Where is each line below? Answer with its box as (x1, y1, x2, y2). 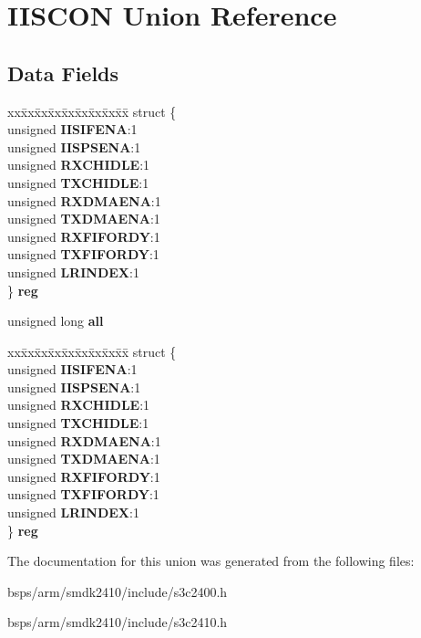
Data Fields (7, 58, 119, 87)
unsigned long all (7, 311, 104, 330)
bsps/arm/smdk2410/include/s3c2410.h (7, 612, 228, 632)
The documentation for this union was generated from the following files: (7, 551, 415, 570)
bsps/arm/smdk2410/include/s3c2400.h (7, 581, 228, 601)
